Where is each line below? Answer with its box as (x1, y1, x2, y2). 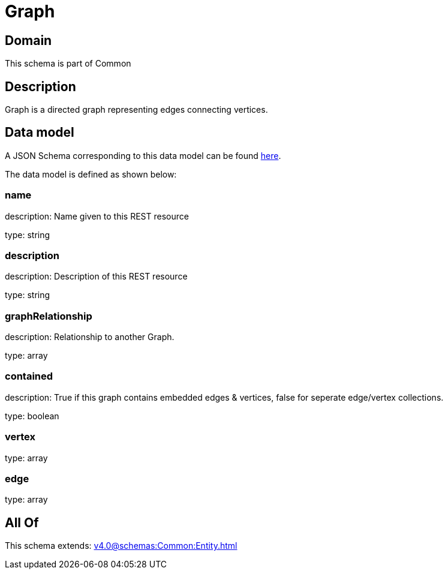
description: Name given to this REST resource (5, 211, 189, 221)
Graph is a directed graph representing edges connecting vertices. (5, 104, 268, 115)
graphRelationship (5, 309, 92, 322)
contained (5, 370, 53, 383)
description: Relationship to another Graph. (5, 332, 175, 342)
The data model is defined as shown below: (5, 169, 177, 179)
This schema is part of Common (5, 58, 131, 69)
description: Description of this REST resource (5, 271, 188, 282)
